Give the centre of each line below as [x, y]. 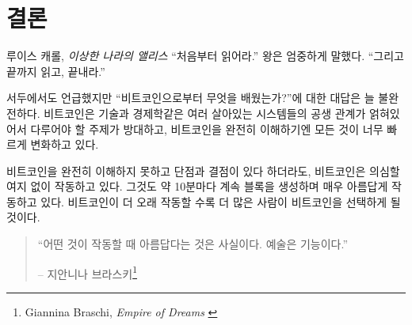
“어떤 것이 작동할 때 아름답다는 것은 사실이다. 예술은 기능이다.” [193, 244]
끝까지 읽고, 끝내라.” [56, 71]
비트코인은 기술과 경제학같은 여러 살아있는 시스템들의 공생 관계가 [205, 113]
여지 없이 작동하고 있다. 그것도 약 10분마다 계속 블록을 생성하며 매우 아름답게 [197, 186]
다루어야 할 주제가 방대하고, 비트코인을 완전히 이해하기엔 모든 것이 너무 [207, 128]
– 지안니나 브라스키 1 [88, 272]
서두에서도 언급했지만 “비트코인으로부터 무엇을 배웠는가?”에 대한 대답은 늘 [191, 98]
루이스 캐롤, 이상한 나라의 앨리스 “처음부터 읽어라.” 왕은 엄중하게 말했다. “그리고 [205, 56]
